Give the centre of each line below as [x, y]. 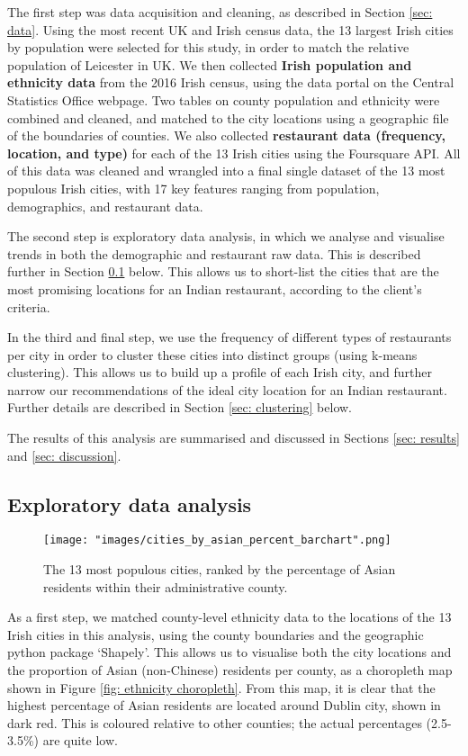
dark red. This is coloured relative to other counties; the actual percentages [215, 722]
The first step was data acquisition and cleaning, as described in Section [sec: [220, 12]
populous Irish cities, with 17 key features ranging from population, [193, 188]
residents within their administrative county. [166, 586]
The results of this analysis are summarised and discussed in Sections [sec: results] [234, 438]
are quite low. [80, 740]
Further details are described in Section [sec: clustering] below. [180, 407]
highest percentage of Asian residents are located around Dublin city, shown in [224, 705]
